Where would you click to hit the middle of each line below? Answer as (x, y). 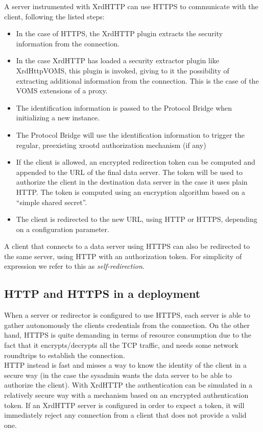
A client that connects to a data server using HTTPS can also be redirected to (127, 246)
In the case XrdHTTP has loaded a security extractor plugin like (118, 60)
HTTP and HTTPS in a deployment (102, 294)
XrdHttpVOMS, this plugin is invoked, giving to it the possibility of (123, 70)
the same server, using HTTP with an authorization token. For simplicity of (123, 256)
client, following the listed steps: (54, 16)
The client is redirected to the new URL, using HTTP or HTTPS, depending (137, 219)
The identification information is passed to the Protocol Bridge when (124, 107)
